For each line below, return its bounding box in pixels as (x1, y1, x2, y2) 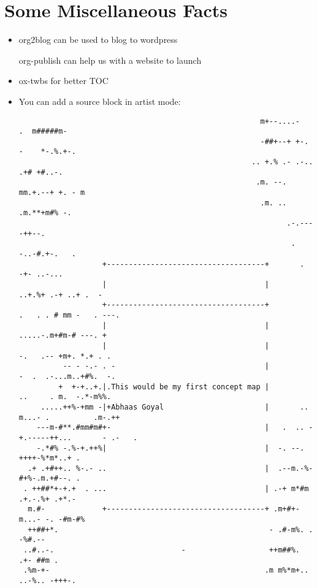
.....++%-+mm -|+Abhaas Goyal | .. (40, 402, 309, 411)
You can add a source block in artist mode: (18, 94, 181, 107)
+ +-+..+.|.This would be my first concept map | (58, 382, 269, 391)
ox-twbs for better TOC (18, 74, 109, 87)
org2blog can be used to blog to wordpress (18, 33, 178, 46)
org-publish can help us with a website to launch (18, 53, 202, 66)
